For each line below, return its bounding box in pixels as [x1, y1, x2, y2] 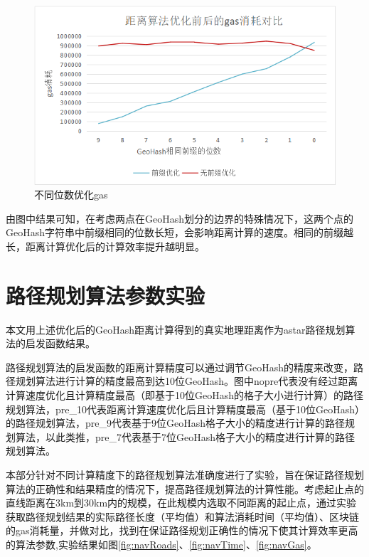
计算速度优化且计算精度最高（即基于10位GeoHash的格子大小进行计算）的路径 [6, 388, 364, 403]
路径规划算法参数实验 [6, 280, 205, 309]
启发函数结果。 [25, 336, 95, 351]
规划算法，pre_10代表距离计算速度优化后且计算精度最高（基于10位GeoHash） [6, 401, 360, 416]
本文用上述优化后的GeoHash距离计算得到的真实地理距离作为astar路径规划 [6, 322, 346, 336]
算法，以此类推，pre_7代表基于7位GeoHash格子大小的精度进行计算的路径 [15, 429, 355, 444]
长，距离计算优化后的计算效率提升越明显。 [6, 238, 205, 253]
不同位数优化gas [34, 187, 108, 202]
